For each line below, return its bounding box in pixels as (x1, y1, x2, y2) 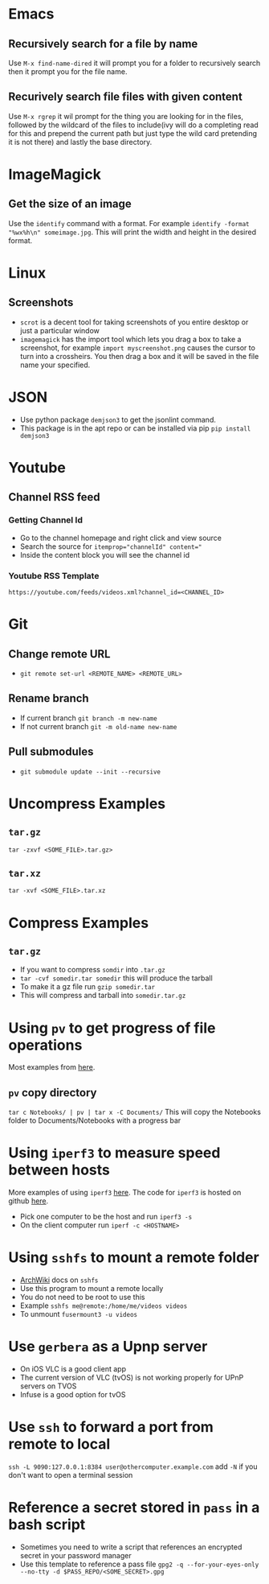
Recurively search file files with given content (8, 90, 243, 104)
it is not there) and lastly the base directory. (8, 137, 153, 146)
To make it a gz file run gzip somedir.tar (19, 982, 155, 992)
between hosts (8, 1161, 111, 1179)
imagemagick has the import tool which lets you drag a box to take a (19, 334, 242, 344)
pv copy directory (8, 1086, 97, 1099)
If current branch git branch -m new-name (19, 713, 158, 723)
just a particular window (19, 325, 100, 335)
